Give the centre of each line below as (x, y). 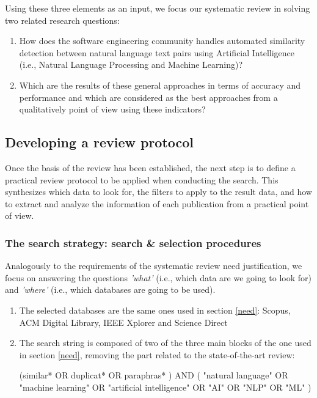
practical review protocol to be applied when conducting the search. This (142, 179)
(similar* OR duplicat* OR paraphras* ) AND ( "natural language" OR (154, 375)
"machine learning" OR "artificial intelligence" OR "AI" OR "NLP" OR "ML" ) (165, 387)
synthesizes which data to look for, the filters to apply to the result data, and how (158, 192)
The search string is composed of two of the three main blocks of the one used (165, 343)
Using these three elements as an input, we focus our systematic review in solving (158, 8)
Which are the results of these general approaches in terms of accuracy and (160, 85)
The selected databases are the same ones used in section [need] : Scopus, (155, 310)
